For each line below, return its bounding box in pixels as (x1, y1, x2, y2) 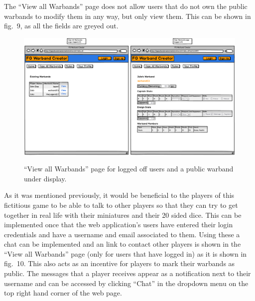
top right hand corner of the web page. (4, 288, 122, 298)
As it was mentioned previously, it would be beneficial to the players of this (4, 190, 235, 200)
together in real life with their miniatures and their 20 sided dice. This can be (4, 209, 242, 220)
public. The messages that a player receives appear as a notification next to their (4, 268, 251, 279)
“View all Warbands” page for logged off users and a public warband (24, 163, 234, 174)
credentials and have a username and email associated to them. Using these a (4, 229, 240, 239)
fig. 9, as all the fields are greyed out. (4, 20, 119, 31)
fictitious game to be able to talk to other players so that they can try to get (4, 199, 238, 210)
